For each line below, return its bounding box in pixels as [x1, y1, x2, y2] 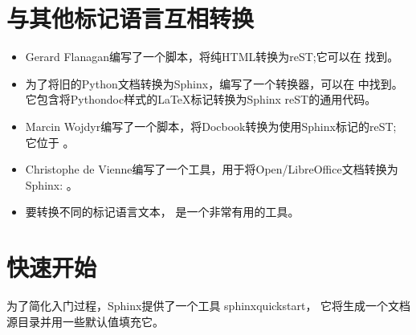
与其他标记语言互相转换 [6, 2, 255, 35]
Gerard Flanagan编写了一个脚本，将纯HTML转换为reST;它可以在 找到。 [25, 48, 399, 65]
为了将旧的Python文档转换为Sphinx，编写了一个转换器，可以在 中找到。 [25, 75, 403, 92]
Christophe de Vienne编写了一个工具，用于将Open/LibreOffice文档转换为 [25, 161, 398, 178]
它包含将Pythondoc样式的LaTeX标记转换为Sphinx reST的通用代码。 [25, 91, 377, 108]
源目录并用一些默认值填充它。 [6, 313, 164, 329]
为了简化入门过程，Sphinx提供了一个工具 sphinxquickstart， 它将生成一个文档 [6, 297, 411, 313]
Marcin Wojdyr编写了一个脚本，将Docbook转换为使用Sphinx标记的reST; [25, 117, 397, 134]
